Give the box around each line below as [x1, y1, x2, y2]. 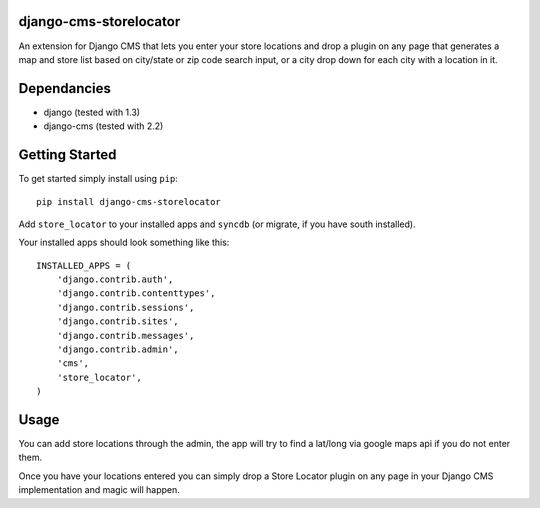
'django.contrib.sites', [56, 316, 179, 327]
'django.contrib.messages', [56, 330, 195, 341]
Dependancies [18, 80, 112, 97]
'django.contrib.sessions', [56, 301, 195, 313]
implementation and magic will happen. [18, 484, 180, 496]
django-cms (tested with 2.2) [43, 120, 164, 132]
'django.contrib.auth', [56, 274, 174, 285]
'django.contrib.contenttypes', [56, 288, 216, 299]
